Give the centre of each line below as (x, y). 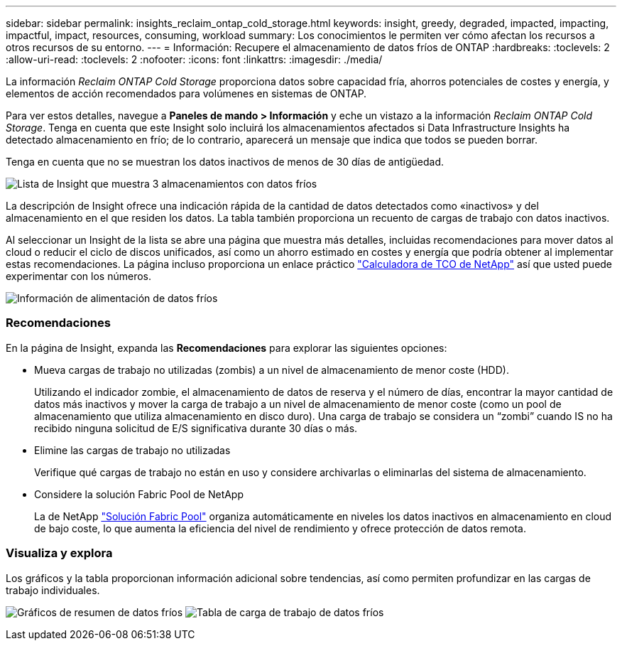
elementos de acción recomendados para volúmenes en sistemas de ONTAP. (186, 93)
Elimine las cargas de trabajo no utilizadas (132, 450)
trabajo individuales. (53, 590)
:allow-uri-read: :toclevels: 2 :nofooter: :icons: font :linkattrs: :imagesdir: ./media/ (194, 59)
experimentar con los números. (78, 276)
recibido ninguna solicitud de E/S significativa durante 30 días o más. (196, 428)
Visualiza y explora (59, 553)
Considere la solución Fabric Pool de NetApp (139, 494)
